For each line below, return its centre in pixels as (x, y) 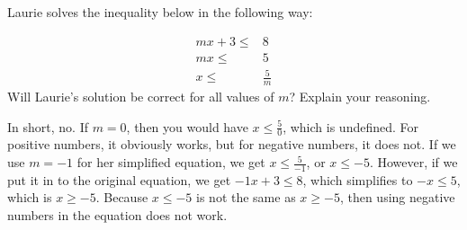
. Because (122, 197)
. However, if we (413, 162)
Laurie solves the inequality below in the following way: (160, 12)
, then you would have (187, 126)
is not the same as (246, 197)
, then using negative (397, 197)
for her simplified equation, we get (171, 162)
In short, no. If (48, 126)
